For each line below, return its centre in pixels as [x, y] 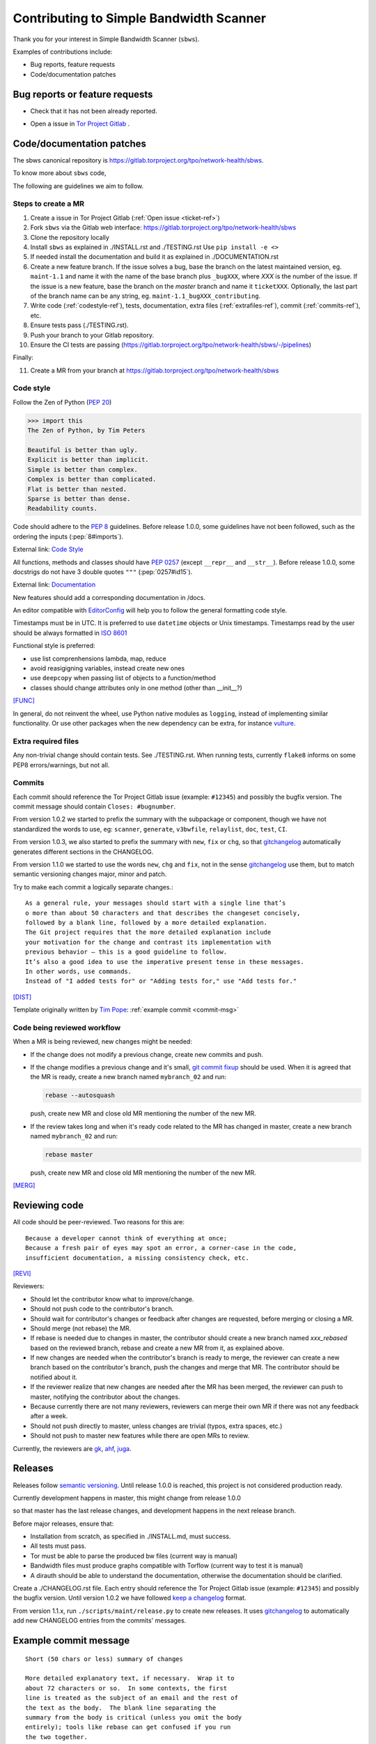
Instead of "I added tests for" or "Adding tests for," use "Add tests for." [161, 981]
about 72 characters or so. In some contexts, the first [126, 1688]
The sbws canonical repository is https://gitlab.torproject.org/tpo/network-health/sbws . [138, 160]
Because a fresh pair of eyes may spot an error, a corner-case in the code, [161, 1248]
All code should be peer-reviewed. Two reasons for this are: [99, 1222]
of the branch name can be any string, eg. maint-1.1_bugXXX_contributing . [146, 296]
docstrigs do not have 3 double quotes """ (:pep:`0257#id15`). [103, 571]
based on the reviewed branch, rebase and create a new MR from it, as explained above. [157, 1348]
